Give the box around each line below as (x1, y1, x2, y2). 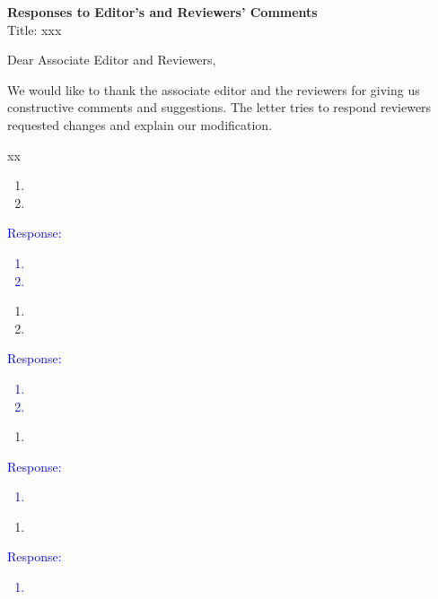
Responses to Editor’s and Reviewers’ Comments (7, 3, 318, 21)
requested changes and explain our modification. (7, 115, 273, 134)
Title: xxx (7, 20, 62, 39)
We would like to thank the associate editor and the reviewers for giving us (7, 80, 420, 99)
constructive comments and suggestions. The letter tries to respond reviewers (7, 98, 432, 117)
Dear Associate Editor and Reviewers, (7, 50, 216, 69)
